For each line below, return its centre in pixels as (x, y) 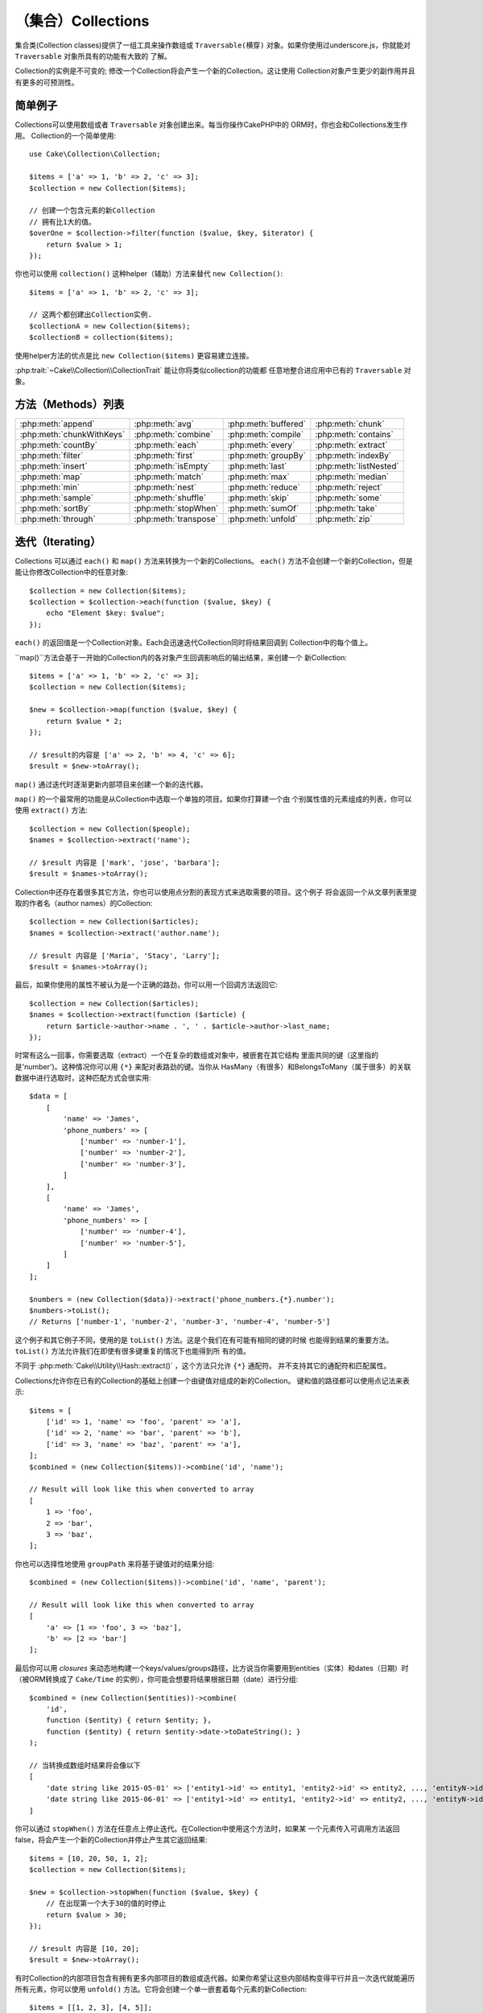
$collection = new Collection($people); (110, 829)
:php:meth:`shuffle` (170, 498)
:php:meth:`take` (346, 509)
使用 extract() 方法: (51, 810)
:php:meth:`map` (51, 477)
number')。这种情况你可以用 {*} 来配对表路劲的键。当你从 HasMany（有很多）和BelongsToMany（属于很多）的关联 (218, 1066)
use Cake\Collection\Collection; (95, 154)
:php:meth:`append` (58, 424)
